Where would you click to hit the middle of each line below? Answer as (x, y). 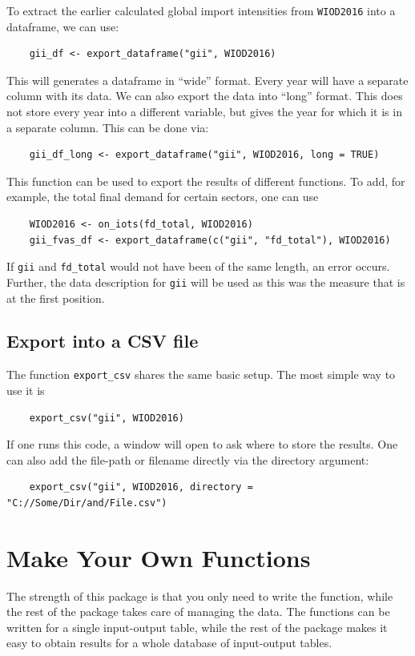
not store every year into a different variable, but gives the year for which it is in (204, 112)
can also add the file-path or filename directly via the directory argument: (188, 459)
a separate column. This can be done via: (108, 127)
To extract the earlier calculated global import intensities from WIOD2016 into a (201, 10)
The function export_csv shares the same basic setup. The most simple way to (201, 374)
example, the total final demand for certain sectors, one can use (163, 197)
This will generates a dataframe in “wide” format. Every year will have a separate (207, 80)
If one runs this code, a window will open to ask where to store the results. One (202, 444)
